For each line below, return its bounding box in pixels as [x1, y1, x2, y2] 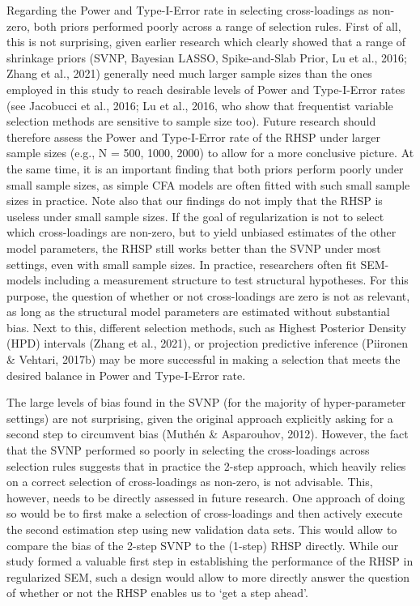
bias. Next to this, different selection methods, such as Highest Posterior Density [6, 318, 406, 335]
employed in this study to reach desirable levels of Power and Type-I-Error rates [6, 80, 405, 97]
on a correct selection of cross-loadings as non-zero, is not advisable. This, [6, 473, 373, 490]
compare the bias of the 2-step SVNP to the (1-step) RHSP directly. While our [6, 536, 399, 553]
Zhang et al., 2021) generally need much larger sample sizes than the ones [6, 65, 372, 82]
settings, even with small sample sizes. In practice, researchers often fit [6, 255, 357, 272]
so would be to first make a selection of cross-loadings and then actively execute [6, 505, 403, 522]
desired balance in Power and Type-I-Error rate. [6, 366, 246, 383]
